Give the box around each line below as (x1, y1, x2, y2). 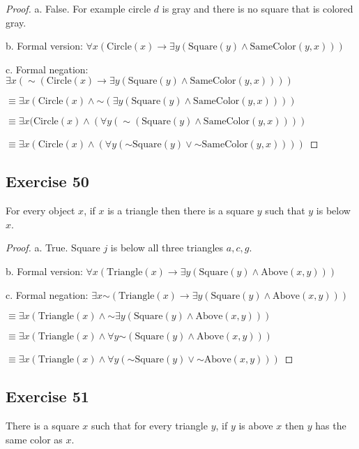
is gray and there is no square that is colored (162, 1, 353, 15)
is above (238, 418, 273, 432)
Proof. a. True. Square (6, 240, 100, 255)
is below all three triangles (110, 240, 224, 255)
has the (315, 418, 346, 432)
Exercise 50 (6, 170, 89, 192)
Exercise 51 (6, 385, 89, 407)
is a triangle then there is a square (107, 203, 254, 218)
